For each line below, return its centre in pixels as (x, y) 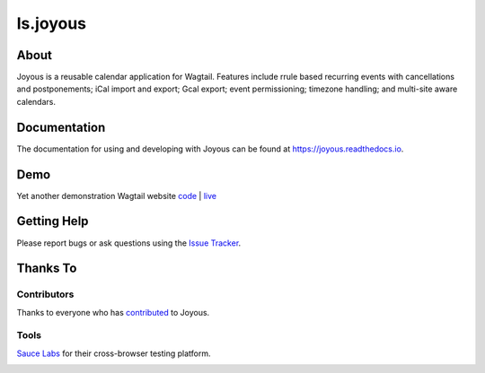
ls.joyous (52, 23)
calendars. (36, 101)
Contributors (45, 294)
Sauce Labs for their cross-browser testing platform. (114, 353)
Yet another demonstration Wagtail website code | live (117, 195)
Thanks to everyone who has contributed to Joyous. (113, 312)
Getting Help (53, 221)
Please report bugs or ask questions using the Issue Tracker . (129, 243)
